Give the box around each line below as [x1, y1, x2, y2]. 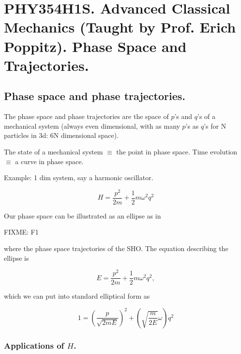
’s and [174, 111, 193, 121]
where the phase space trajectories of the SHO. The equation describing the [4, 243, 228, 253]
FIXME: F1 [4, 227, 39, 237]
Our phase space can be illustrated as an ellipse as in [4, 210, 161, 220]
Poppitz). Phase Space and [4, 36, 187, 56]
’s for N [204, 120, 226, 131]
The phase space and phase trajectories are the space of [4, 111, 169, 121]
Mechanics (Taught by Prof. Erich [4, 17, 236, 37]
